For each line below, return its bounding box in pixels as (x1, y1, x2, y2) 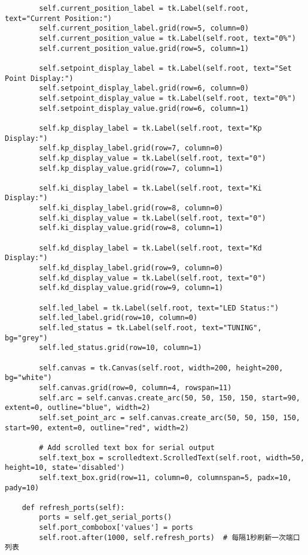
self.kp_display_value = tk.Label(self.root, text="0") (39, 153, 266, 162)
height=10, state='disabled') (5, 463, 125, 472)
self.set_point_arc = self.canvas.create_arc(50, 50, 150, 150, (39, 413, 300, 422)
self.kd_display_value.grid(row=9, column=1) (39, 283, 224, 292)
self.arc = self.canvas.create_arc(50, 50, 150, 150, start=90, (39, 393, 300, 402)
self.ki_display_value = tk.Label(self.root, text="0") (39, 213, 266, 222)
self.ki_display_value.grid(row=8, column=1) (39, 224, 224, 233)
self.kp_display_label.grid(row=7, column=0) (39, 144, 224, 153)
